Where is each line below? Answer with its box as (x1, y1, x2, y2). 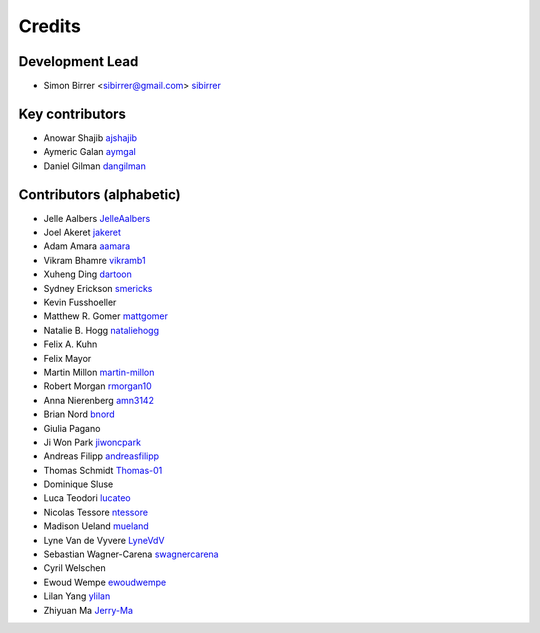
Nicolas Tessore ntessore (43, 506, 149, 518)
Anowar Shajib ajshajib (43, 131, 138, 144)
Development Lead (18, 53, 139, 70)
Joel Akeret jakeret (43, 226, 122, 239)
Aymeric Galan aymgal (43, 146, 137, 158)
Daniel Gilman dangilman (43, 160, 147, 172)
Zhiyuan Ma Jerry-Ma (43, 604, 134, 616)
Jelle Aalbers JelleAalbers (43, 212, 151, 224)
